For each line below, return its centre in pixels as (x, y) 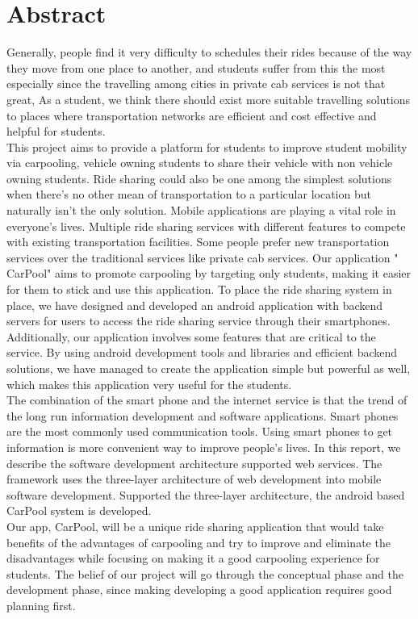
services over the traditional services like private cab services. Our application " (203, 257)
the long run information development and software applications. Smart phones (203, 415)
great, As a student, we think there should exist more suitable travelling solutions (209, 99)
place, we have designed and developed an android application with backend (195, 305)
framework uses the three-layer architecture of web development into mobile (194, 479)
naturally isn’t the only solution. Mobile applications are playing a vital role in (201, 210)
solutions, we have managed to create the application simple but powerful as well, (209, 368)
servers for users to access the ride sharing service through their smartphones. (199, 321)
